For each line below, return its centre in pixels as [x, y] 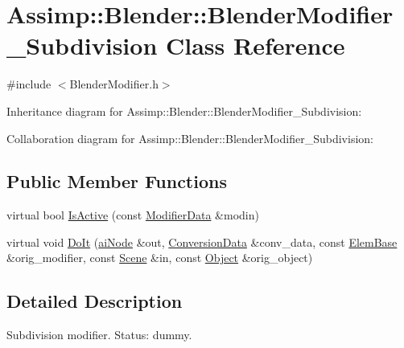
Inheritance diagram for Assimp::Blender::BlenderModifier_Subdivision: [184, 111]
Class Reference [256, 45]
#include [29, 84]
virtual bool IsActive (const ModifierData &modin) [133, 215]
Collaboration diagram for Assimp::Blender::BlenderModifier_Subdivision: [190, 138]
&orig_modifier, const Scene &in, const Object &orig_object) [160, 258]
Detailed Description [95, 301]
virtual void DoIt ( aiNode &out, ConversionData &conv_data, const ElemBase [202, 242]
